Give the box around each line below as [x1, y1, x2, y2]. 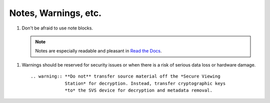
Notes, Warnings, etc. [9, 7, 102, 18]
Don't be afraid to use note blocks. [21, 25, 93, 31]
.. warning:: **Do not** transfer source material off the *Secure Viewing [30, 73, 220, 79]
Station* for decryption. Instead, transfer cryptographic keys [64, 80, 226, 86]
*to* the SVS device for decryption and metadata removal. [64, 87, 212, 93]
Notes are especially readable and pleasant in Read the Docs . [35, 48, 162, 54]
